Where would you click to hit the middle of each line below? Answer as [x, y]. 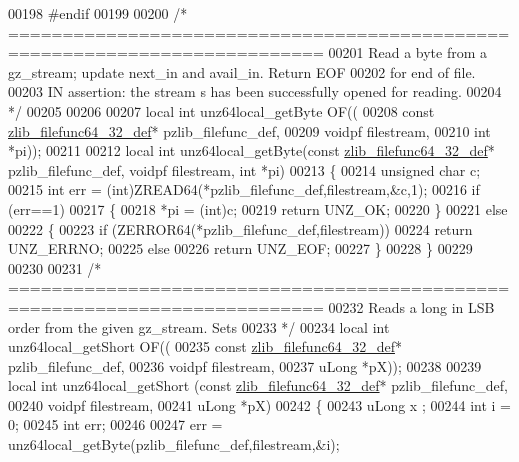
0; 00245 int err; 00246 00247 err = [115, 424]
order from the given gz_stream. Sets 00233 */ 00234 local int [199, 326]
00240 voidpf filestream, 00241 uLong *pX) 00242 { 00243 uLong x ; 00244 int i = [259, 404]
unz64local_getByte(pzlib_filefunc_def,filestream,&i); [174, 444]
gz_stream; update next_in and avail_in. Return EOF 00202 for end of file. [242, 71]
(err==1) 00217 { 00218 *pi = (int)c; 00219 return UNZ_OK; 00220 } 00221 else [258, 208]
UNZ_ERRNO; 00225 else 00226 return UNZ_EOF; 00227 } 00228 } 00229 [240, 248]
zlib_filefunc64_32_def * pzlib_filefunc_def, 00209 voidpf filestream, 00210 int [249, 130]
